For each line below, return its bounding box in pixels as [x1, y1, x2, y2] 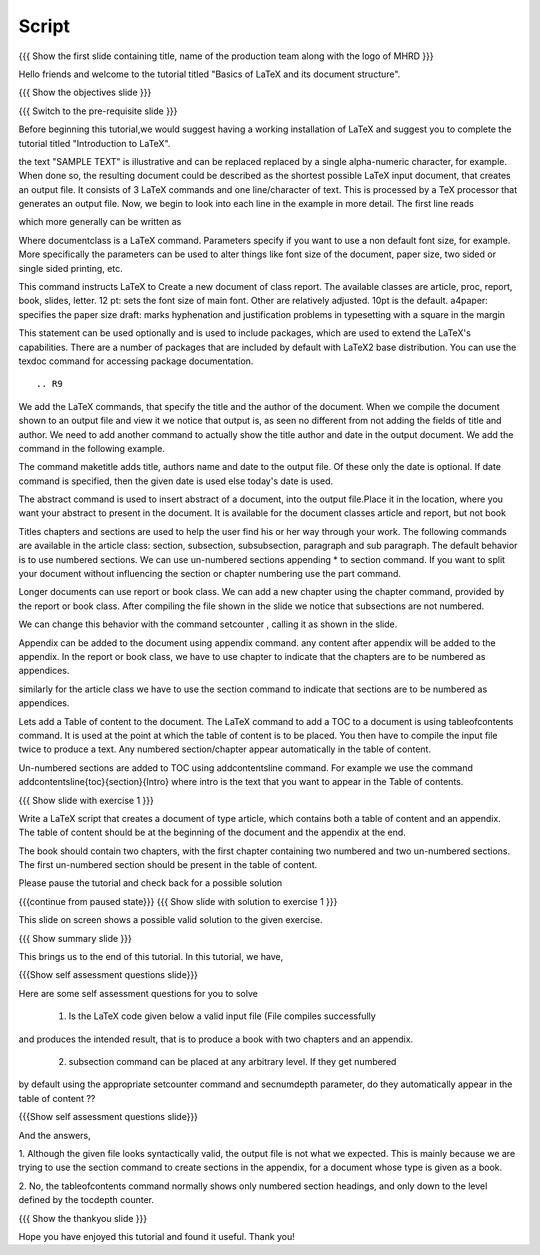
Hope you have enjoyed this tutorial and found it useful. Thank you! [18, 1230, 295, 1242]
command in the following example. [18, 442, 165, 454]
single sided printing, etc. [18, 262, 124, 274]
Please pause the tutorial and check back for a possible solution [18, 877, 283, 889]
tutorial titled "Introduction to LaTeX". [18, 137, 171, 149]
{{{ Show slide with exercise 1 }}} [18, 794, 154, 806]
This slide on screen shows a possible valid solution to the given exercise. [18, 914, 324, 926]
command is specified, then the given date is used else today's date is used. [18, 475, 334, 487]
